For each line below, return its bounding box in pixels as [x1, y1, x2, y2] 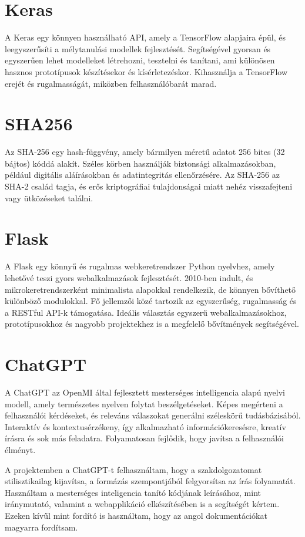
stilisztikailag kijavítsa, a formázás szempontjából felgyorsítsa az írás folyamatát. [5, 475, 296, 487]
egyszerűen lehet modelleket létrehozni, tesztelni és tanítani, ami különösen [5, 54, 275, 66]
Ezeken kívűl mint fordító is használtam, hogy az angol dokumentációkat [5, 509, 267, 521]
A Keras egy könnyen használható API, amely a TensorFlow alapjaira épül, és [5, 31, 286, 43]
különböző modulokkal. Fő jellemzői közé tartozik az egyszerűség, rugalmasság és [5, 295, 297, 307]
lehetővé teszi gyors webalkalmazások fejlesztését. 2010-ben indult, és [5, 271, 253, 283]
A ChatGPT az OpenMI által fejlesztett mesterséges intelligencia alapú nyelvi [5, 386, 285, 398]
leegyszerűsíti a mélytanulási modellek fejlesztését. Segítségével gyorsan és [5, 42, 271, 55]
